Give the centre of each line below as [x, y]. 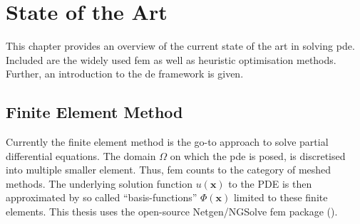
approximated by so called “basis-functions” [102, 197]
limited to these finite [281, 197]
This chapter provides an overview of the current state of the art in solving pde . [180, 46]
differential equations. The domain [81, 155]
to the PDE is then [270, 183]
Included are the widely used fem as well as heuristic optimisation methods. [171, 59]
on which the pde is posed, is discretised [258, 155]
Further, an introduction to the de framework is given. [125, 74]
